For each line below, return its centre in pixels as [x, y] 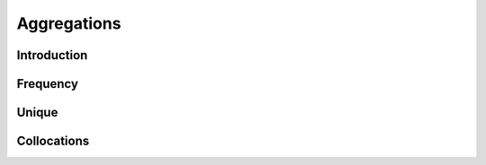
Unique [37, 113]
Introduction [52, 55]
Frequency [47, 84]
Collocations [53, 141]
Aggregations [69, 23]
